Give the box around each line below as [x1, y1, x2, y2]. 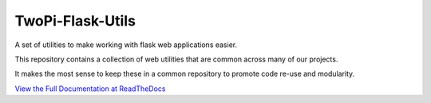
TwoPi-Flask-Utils [14, 12, 136, 30]
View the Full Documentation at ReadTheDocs [14, 84, 166, 93]
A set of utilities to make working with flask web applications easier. [14, 40, 238, 50]
